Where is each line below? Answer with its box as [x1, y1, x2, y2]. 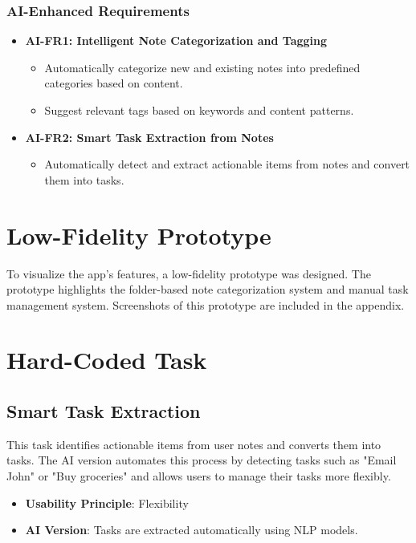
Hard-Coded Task [6, 343, 207, 376]
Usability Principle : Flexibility [25, 494, 189, 511]
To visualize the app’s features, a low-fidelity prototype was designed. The [6, 265, 371, 282]
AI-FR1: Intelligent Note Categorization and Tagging [25, 32, 328, 49]
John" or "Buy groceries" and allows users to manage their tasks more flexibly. [6, 468, 391, 484]
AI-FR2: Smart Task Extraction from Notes [25, 128, 274, 145]
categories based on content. [44, 75, 183, 91]
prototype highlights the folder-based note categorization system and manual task [6, 281, 409, 298]
